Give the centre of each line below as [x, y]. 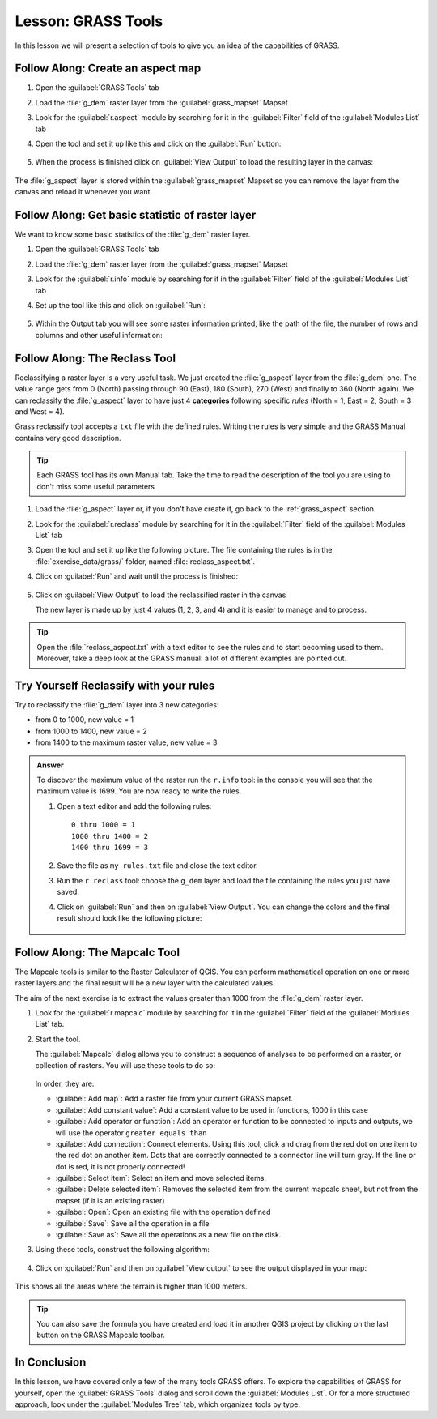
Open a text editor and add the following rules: [134, 806]
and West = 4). [40, 411]
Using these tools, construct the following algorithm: [123, 1250]
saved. [68, 892]
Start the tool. [58, 1039]
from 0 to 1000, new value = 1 [85, 720]
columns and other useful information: [99, 335]
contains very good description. [68, 438]
